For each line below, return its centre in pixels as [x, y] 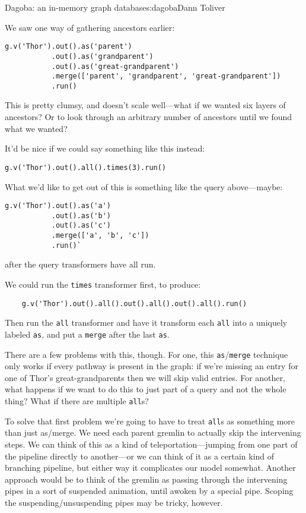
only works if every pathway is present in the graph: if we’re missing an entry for [152, 366]
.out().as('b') [81, 215]
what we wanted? [36, 128]
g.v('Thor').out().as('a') [58, 206]
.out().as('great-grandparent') [115, 66]
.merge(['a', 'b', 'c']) [100, 236]
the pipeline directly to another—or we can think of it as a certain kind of [140, 456]
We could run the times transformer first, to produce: [103, 284]
